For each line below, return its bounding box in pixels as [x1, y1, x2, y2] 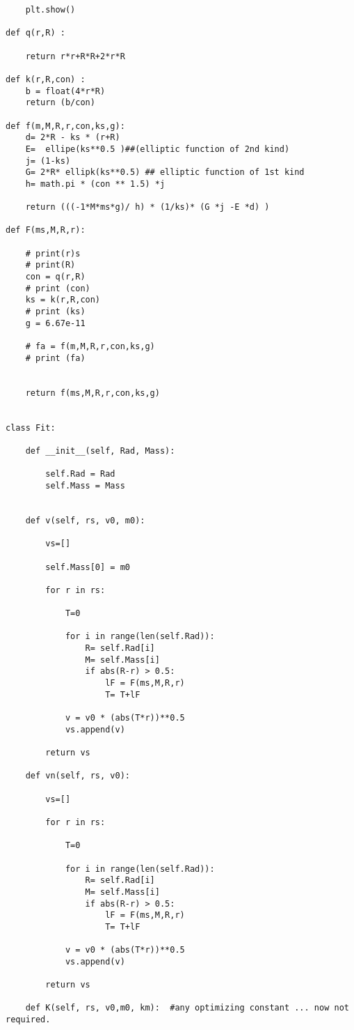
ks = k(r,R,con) [25, 295, 101, 305]
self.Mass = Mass [45, 480, 125, 491]
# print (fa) [25, 353, 86, 363]
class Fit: [6, 422, 56, 433]
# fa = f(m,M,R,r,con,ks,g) [25, 341, 155, 352]
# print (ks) [25, 307, 86, 317]
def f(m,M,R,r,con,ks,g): [6, 121, 125, 131]
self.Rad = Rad [45, 469, 115, 479]
